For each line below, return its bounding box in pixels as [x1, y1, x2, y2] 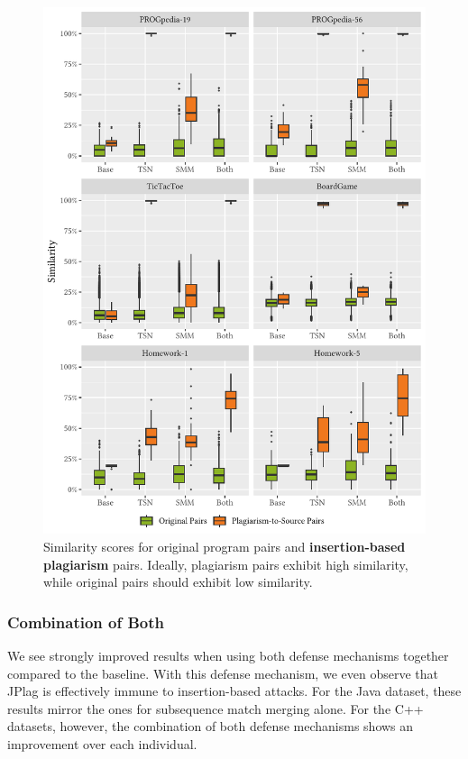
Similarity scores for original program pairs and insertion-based [43, 536, 406, 555]
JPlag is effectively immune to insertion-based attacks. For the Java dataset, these [7, 681, 462, 700]
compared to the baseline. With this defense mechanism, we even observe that [7, 663, 438, 682]
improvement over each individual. [7, 734, 197, 753]
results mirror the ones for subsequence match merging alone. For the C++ [7, 699, 424, 718]
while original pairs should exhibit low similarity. [43, 572, 313, 591]
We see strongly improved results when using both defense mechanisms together [7, 645, 449, 664]
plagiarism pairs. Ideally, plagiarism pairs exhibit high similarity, [43, 554, 408, 573]
